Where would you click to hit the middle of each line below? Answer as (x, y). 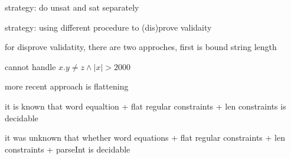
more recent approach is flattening (67, 86)
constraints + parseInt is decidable (68, 149)
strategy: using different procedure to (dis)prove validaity (108, 27)
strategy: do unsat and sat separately (72, 7)
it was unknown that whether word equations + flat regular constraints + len (145, 138)
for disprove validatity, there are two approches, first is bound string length (141, 47)
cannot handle (30, 66)
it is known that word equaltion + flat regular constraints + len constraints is (145, 106)
